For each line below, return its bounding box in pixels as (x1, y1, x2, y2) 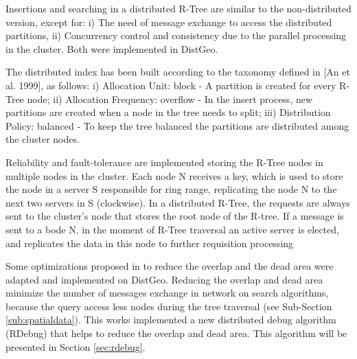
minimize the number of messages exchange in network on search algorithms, (5, 286, 329, 300)
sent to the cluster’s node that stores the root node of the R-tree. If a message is (5, 209, 344, 223)
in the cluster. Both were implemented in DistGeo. (5, 41, 218, 56)
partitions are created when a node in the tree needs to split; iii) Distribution (5, 105, 331, 119)
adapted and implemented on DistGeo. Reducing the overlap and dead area (5, 272, 323, 286)
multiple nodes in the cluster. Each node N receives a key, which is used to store (5, 168, 343, 183)
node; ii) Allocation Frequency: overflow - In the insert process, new (27, 91, 313, 106)
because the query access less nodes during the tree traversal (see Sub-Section (5, 299, 332, 313)
